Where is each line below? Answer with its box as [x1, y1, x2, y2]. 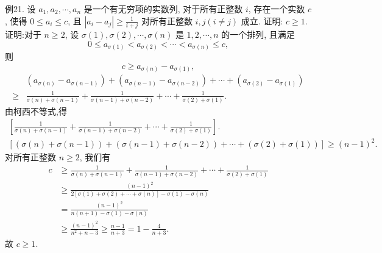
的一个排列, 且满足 [221, 27, 295, 40]
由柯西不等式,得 [5, 105, 67, 118]
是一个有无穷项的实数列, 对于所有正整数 [83, 2, 243, 15]
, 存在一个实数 [248, 2, 305, 15]
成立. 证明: [241, 14, 283, 27]
